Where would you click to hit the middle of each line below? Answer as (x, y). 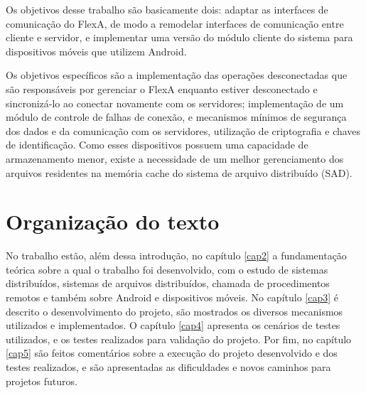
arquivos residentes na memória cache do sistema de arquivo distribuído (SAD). (179, 172)
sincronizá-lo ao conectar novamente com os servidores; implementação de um (175, 103)
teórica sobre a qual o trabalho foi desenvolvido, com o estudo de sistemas (167, 269)
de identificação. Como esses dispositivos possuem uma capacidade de (157, 145)
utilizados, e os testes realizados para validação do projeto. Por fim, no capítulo (179, 339)
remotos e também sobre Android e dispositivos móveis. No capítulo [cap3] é (172, 297)
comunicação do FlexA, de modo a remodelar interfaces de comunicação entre (175, 23)
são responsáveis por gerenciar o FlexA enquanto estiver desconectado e (162, 88)
